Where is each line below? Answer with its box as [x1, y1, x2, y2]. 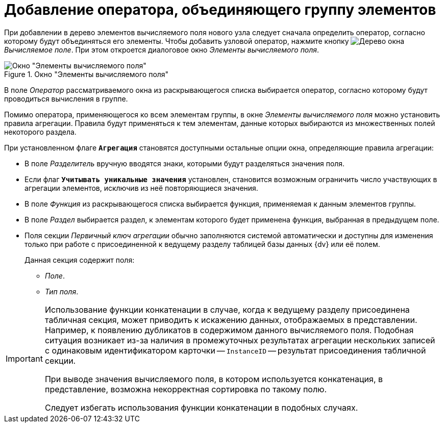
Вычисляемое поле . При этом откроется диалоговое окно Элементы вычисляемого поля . [4, 45, 319, 54]
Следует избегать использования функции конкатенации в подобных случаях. [44, 402, 358, 413]
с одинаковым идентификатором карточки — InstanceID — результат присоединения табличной [44, 345, 426, 356]
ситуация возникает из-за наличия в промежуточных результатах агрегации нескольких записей [44, 335, 435, 345]
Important [6, 353, 43, 364]
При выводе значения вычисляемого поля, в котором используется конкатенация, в [44, 373, 383, 384]
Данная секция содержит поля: [24, 255, 135, 264]
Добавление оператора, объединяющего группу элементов [4, 1, 436, 18]
